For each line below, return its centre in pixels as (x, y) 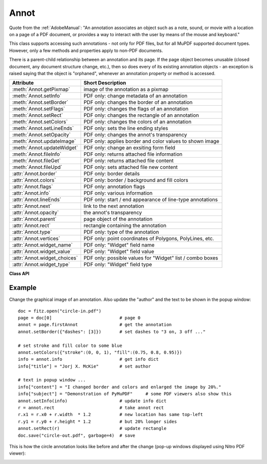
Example (23, 288)
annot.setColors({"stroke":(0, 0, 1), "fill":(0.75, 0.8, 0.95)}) (100, 352)
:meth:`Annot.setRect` (38, 115)
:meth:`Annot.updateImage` (44, 141)
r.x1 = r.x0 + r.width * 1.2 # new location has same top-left (111, 415)
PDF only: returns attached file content (129, 161)
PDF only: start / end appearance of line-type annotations (151, 200)
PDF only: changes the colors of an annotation (137, 122)
